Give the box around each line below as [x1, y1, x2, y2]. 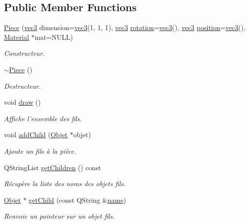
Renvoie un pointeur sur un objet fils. [4, 211, 115, 221]
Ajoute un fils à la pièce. [4, 145, 77, 156]
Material [4, 32, 29, 42]
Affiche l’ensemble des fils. [4, 113, 82, 123]
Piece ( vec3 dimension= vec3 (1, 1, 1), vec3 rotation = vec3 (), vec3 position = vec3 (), [4, 22, 246, 32]
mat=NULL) [34, 32, 73, 42]
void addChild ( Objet [4, 129, 68, 140]
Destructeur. [4, 80, 41, 91]
